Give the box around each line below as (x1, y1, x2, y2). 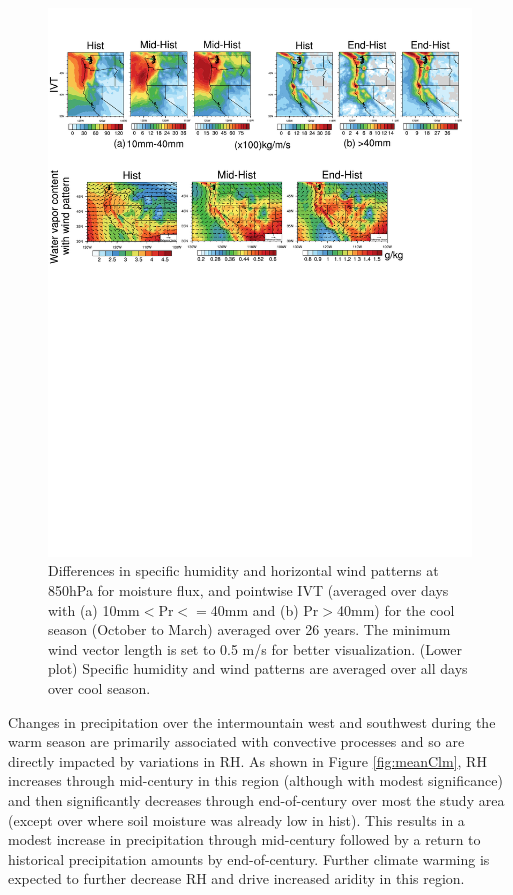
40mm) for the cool (337, 599, 455, 620)
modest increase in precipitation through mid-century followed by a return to (8, 829, 481, 850)
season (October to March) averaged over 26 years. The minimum (48, 619, 451, 640)
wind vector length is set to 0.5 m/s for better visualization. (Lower (48, 638, 463, 659)
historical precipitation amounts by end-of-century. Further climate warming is (8, 848, 490, 869)
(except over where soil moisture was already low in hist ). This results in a (8, 809, 465, 830)
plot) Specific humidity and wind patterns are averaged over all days (48, 658, 468, 679)
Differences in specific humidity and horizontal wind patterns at (48, 560, 439, 581)
